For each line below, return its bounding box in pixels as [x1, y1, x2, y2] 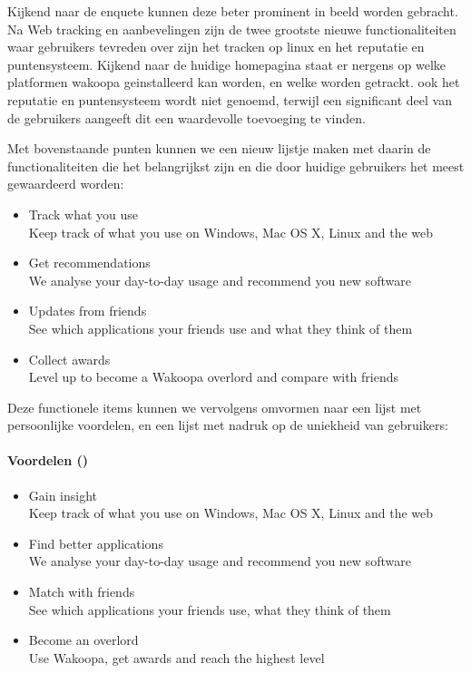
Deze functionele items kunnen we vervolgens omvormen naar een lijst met [7, 397, 422, 416]
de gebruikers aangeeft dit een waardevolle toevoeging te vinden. [7, 108, 366, 127]
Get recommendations [28, 253, 151, 272]
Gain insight [28, 485, 98, 504]
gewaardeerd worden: [7, 174, 124, 193]
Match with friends [28, 582, 135, 601]
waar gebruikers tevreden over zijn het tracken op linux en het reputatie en [7, 37, 425, 56]
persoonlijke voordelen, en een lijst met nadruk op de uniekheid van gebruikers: [7, 415, 448, 434]
